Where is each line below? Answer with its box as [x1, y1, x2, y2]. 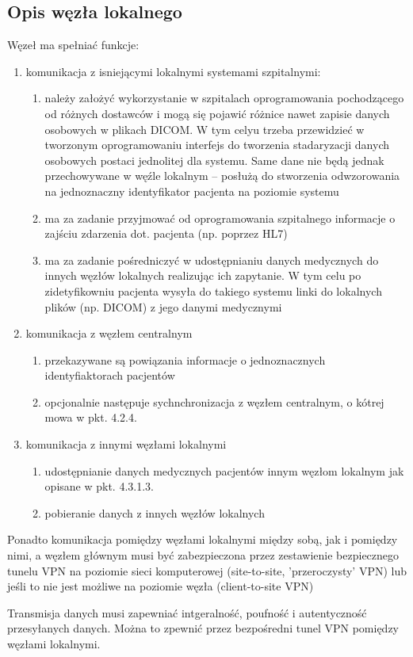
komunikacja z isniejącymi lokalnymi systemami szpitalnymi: [25, 63, 321, 79]
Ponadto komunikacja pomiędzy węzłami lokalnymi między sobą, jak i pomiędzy [7, 531, 398, 548]
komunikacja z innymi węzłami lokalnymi [25, 436, 227, 453]
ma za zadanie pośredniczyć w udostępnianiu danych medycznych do [44, 251, 379, 268]
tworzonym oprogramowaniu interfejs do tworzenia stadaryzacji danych [44, 136, 389, 153]
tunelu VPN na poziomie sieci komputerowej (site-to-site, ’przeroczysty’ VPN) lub [7, 562, 407, 579]
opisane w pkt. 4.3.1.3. [44, 478, 154, 495]
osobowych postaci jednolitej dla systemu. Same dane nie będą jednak [44, 151, 384, 168]
